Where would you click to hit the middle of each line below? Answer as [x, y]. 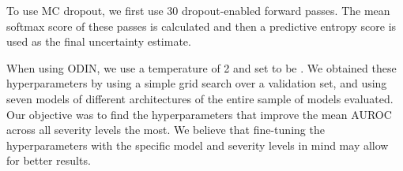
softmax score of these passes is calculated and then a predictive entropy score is [201, 26]
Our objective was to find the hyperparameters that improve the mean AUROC [199, 114]
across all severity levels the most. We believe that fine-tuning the [166, 130]
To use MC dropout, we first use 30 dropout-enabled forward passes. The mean [198, 10]
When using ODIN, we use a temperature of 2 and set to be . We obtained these [201, 67]
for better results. [49, 160]
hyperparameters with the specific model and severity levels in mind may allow [198, 145]
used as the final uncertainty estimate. [99, 41]
